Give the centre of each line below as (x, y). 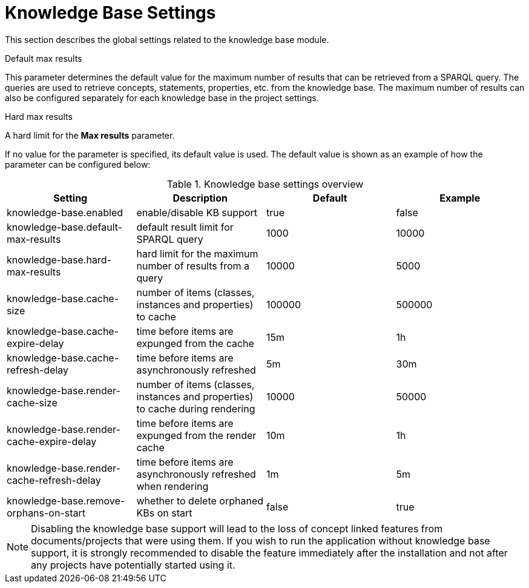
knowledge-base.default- (65, 227)
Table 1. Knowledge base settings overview (265, 184)
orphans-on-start (46, 513)
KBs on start (164, 513)
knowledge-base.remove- (66, 500)
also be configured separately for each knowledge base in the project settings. (162, 97)
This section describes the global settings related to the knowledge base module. (167, 39)
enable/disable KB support (197, 212)
